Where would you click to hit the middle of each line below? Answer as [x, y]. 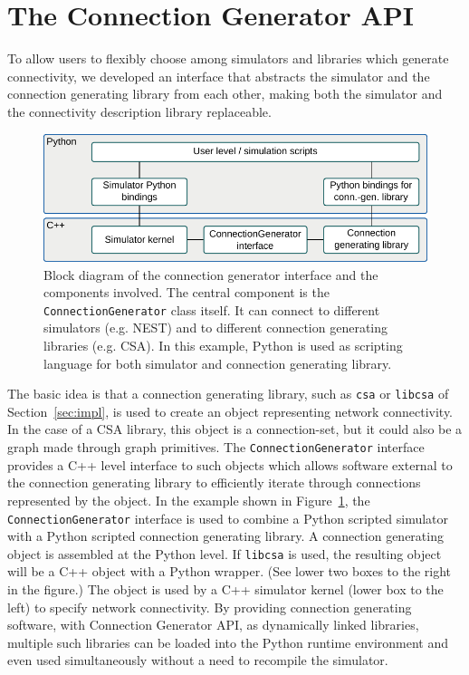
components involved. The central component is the [187, 292]
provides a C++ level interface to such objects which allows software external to [230, 464]
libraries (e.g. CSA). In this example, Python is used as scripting [223, 346]
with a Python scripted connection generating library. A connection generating [225, 536]
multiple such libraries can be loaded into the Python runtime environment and [228, 642]
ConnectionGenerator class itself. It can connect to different [212, 309]
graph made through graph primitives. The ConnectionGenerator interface [216, 447]
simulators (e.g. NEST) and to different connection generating [216, 328]
